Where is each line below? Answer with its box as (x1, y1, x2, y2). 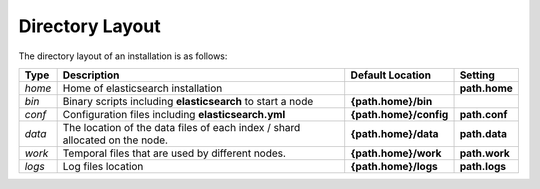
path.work (459, 146, 510, 160)
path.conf (459, 107, 508, 121)
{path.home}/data (350, 126, 439, 140)
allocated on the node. (62, 133, 169, 147)
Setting (459, 68, 495, 82)
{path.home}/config (350, 107, 449, 121)
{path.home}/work (350, 146, 442, 160)
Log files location (62, 159, 144, 173)
